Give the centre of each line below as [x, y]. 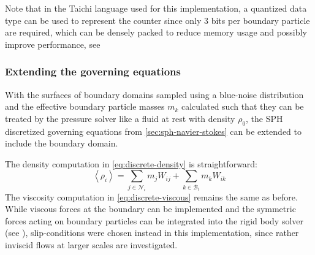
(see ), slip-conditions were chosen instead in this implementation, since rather [152, 233]
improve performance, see [53, 44]
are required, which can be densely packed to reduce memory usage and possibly [156, 32]
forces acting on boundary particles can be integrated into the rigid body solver [154, 220]
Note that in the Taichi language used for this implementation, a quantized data [156, 8]
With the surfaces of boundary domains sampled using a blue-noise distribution [154, 94]
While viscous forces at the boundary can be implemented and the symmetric [150, 209]
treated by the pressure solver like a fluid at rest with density [120, 118]
